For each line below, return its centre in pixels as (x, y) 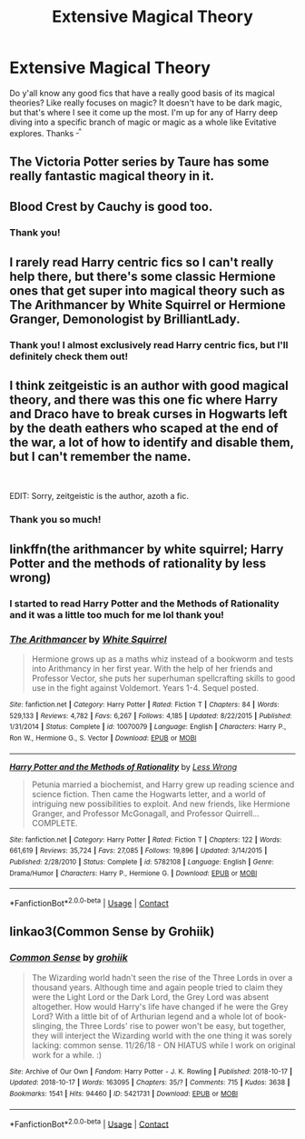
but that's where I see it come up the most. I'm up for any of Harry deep (144, 112)
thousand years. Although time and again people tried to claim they (157, 987)
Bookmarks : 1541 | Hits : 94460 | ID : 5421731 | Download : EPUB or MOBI (124, 1094)
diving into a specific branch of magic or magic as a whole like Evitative (143, 122)
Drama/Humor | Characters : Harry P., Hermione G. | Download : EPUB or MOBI (133, 873)
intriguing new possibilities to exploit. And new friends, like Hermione (161, 804)
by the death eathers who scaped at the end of (144, 428)
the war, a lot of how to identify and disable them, (152, 442)
